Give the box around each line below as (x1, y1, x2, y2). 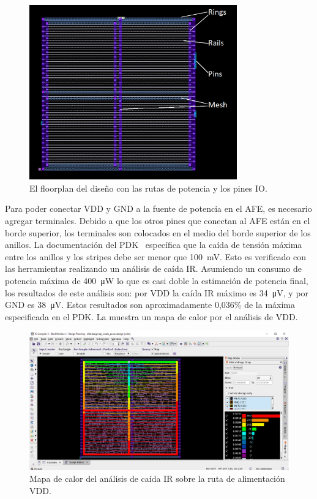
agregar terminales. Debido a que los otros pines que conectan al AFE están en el (5, 214, 310, 227)
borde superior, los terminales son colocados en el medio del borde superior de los (5, 226, 311, 239)
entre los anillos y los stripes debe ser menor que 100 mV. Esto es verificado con (5, 250, 307, 263)
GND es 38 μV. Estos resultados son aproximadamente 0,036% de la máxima (5, 298, 295, 311)
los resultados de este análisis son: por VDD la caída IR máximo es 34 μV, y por (5, 286, 309, 299)
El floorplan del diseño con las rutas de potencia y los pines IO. (29, 181, 267, 194)
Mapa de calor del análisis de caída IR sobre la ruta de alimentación (29, 472, 285, 485)
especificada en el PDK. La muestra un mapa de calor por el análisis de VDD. (5, 310, 298, 323)
